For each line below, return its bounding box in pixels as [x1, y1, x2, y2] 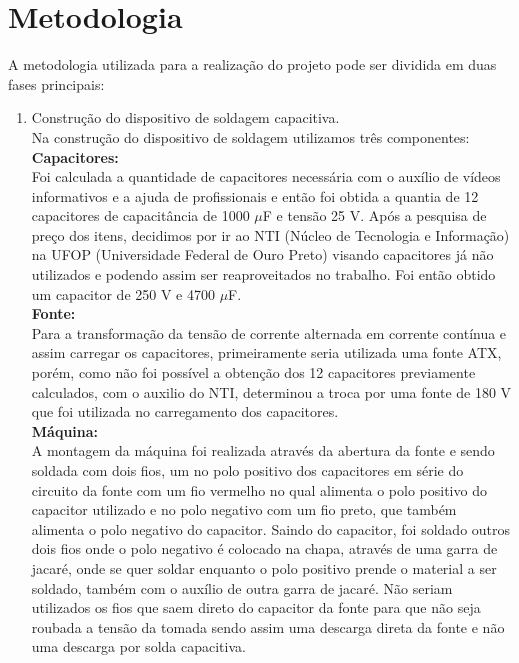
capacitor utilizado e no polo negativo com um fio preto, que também [31, 499, 457, 520]
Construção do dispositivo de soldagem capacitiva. [31, 107, 340, 128]
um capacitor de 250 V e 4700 [31, 283, 215, 304]
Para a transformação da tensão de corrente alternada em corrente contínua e [31, 322, 507, 343]
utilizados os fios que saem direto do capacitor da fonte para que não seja [31, 597, 481, 618]
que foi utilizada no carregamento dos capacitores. [31, 401, 339, 422]
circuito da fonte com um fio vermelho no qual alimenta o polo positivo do [31, 479, 487, 500]
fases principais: [8, 73, 105, 94]
